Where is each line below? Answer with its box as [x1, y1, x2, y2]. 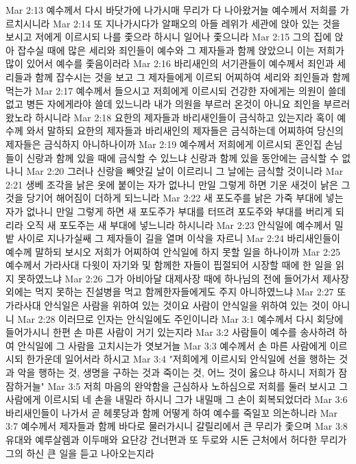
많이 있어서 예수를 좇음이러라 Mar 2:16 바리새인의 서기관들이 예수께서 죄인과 [5, 56, 334, 71]
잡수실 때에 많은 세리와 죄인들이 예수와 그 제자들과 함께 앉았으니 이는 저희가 [17, 42, 344, 57]
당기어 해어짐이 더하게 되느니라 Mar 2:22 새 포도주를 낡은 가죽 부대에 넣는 [26, 191, 344, 205]
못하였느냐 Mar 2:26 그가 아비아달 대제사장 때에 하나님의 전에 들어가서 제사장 [17, 271, 349, 285]
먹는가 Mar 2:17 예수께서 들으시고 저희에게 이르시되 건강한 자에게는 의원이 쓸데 [5, 83, 346, 97]
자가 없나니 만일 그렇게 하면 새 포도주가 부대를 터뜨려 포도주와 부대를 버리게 [5, 204, 333, 218]
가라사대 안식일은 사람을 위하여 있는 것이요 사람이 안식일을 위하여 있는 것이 [5, 298, 329, 313]
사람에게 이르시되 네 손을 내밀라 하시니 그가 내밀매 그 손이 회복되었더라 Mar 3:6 [5, 392, 348, 406]
